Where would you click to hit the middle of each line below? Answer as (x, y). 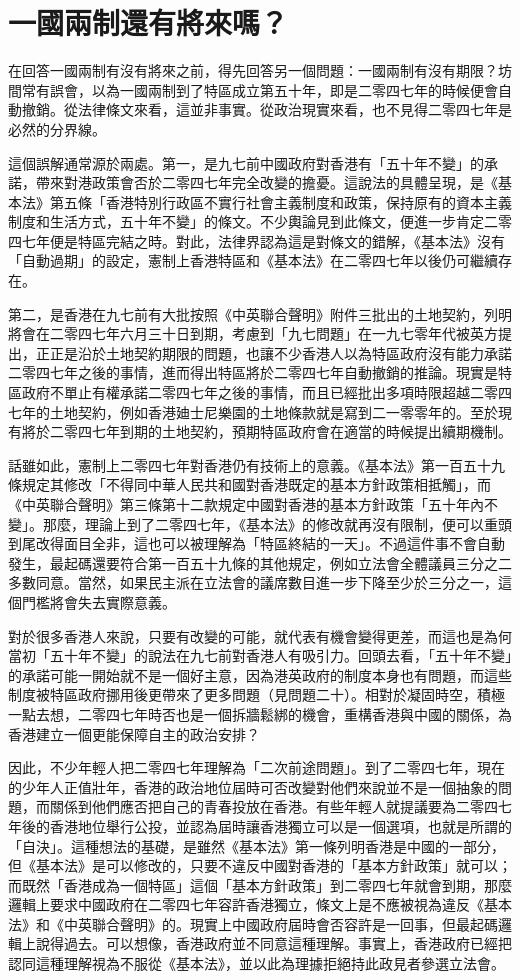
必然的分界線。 (57, 128)
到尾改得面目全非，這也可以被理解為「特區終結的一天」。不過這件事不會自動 (256, 543)
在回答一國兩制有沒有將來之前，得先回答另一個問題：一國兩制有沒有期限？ (253, 70)
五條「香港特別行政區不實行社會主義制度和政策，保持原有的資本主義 (287, 201)
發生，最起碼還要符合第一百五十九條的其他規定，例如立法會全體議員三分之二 (260, 562)
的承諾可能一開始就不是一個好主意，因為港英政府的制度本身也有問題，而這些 (260, 674)
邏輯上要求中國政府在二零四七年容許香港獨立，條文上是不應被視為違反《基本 (260, 904)
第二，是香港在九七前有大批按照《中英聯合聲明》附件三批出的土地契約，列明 (260, 313)
